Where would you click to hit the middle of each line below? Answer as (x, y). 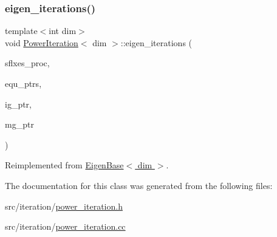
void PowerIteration (42, 42)
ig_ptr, (19, 104)
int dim (63, 31)
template (21, 31)
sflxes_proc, (27, 63)
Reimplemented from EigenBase (64, 165)
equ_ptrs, (23, 83)
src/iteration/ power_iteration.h (64, 206)
